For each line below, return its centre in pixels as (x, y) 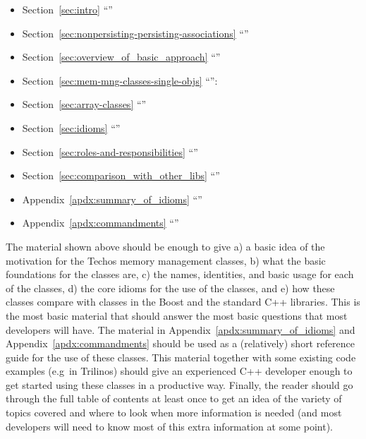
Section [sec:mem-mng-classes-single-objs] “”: (120, 80)
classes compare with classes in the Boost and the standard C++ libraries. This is (183, 302)
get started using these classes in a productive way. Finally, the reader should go (179, 384)
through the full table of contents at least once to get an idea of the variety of (174, 398)
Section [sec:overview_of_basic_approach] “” (121, 57)
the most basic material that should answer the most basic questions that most (177, 315)
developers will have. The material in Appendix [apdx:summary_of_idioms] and (181, 329)
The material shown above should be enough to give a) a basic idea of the (165, 246)
